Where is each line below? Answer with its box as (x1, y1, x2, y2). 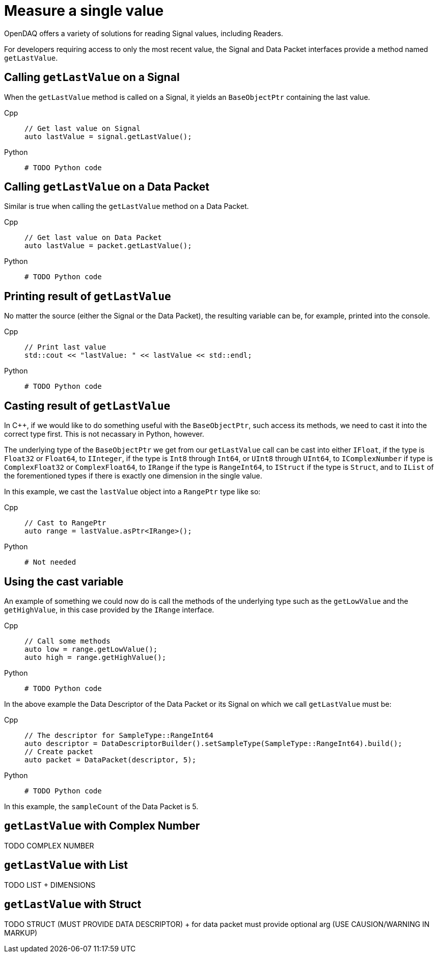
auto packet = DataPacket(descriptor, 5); (24, 755, 197, 764)
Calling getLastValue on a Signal (4, 71, 180, 84)
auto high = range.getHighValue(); (24, 653, 167, 661)
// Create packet (24, 747, 93, 756)
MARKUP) (4, 928, 38, 937)
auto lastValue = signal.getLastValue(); (24, 132, 192, 141)
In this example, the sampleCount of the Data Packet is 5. (4, 802, 199, 811)
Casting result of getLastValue (4, 399, 171, 412)
